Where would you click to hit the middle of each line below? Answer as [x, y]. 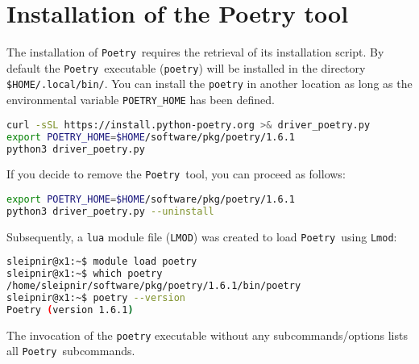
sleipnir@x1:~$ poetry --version [96, 298]
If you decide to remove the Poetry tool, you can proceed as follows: [176, 174]
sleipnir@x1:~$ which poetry [85, 274]
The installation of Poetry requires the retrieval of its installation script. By [195, 52]
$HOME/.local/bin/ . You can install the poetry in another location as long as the [209, 84]
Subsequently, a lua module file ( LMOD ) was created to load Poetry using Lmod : [202, 236]
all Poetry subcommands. [71, 351]
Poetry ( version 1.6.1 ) [70, 310]
